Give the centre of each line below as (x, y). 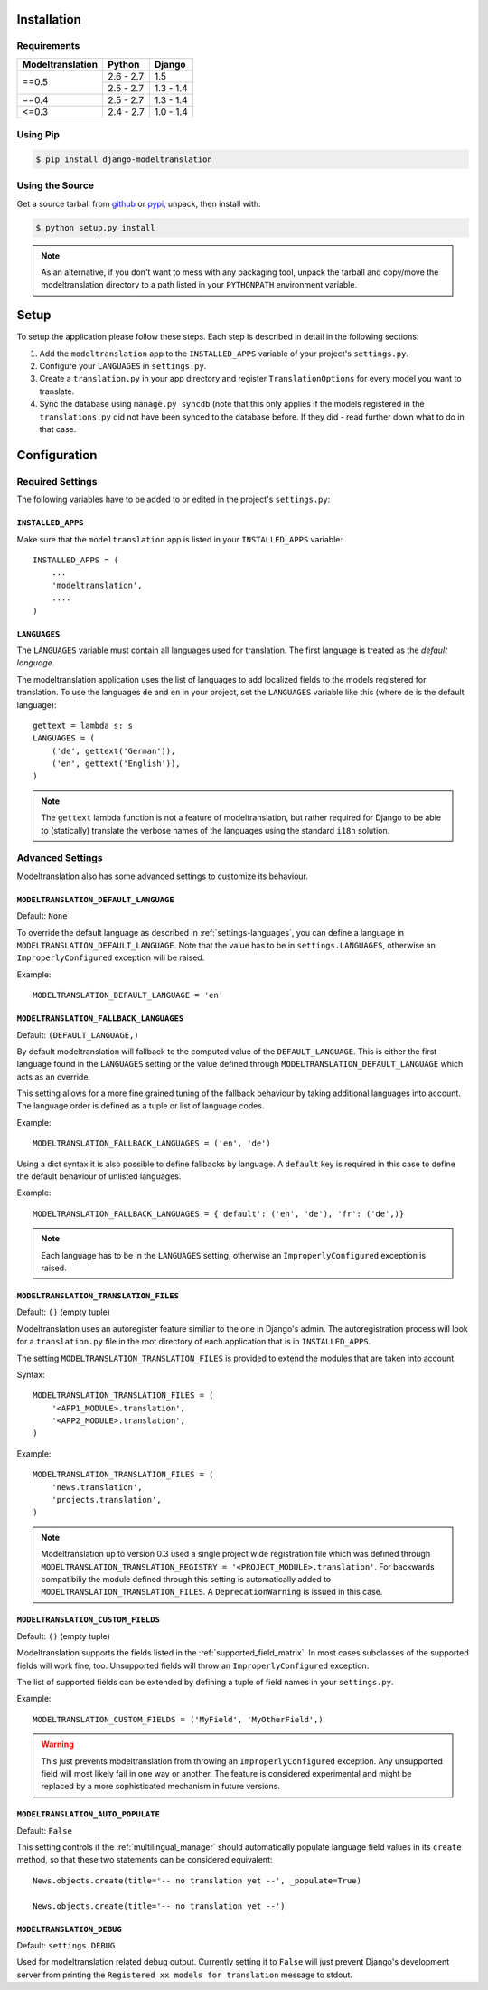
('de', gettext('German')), (113, 751)
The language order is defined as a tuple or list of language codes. (141, 1106)
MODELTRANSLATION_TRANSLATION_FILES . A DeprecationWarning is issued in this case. (212, 1592)
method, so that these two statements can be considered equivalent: (145, 1860)
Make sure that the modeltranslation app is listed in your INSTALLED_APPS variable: (180, 539)
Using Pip (38, 135)
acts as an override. (53, 1077)
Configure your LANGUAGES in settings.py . (123, 366)
